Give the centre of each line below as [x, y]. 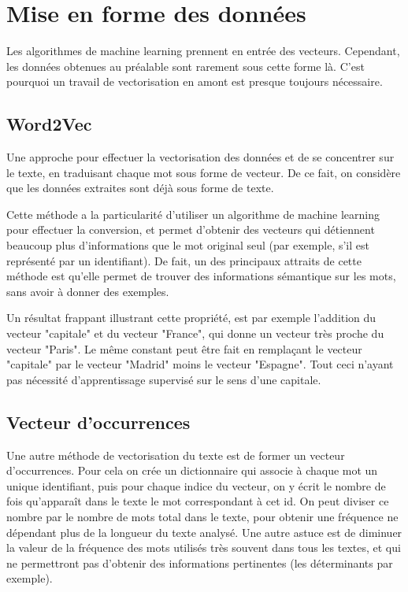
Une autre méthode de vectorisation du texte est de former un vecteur [176, 455]
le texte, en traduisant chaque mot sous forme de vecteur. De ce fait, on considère [204, 172]
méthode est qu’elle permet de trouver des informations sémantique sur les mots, [201, 276]
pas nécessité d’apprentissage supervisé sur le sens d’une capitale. [164, 379]
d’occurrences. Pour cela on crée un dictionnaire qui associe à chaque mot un [192, 470]
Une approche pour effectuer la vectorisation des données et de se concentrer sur [200, 157]
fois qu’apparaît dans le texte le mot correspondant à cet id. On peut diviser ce [198, 501]
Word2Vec [49, 124]
